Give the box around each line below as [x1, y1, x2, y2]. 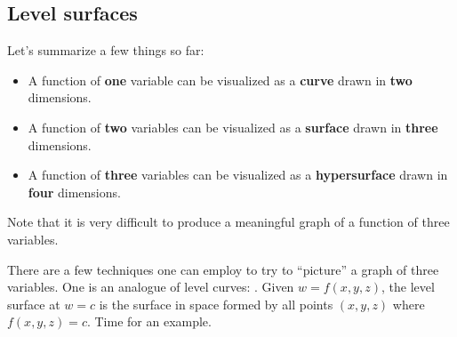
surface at [7, 294, 60, 313]
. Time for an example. [86, 312, 212, 331]
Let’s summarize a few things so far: [7, 41, 204, 60]
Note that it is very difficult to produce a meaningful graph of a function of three [7, 213, 450, 231]
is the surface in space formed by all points [99, 294, 333, 313]
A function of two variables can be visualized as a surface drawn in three [28, 117, 438, 136]
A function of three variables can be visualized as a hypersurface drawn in [28, 165, 448, 184]
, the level [381, 277, 435, 296]
